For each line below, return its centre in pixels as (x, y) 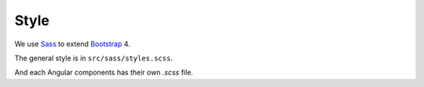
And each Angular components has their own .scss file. (104, 72)
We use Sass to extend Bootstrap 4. (73, 44)
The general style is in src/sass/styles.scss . (93, 58)
